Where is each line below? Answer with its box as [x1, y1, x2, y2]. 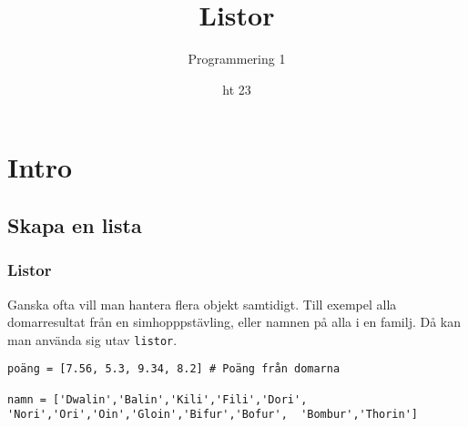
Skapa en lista [7, 210, 142, 239]
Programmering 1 [188, 49, 286, 68]
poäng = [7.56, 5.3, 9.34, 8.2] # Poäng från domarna [7, 362, 341, 376]
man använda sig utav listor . [7, 330, 178, 349]
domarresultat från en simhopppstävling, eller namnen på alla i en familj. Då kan [7, 312, 462, 331]
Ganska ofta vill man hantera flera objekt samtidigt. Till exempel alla [7, 294, 397, 313]
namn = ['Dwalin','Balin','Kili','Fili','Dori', [7, 392, 308, 406]
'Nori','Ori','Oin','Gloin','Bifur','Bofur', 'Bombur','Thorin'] [7, 408, 419, 422]
